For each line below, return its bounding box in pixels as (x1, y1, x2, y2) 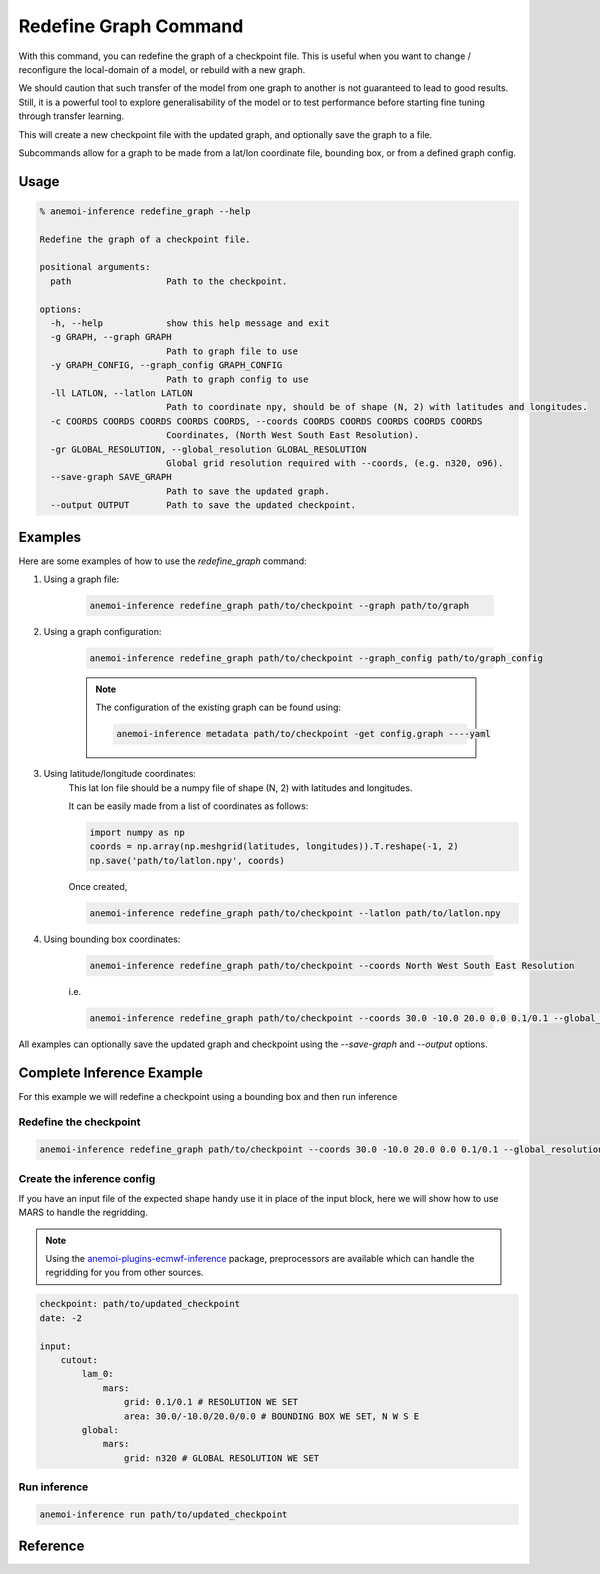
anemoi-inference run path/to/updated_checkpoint (39, 1508, 288, 1520)
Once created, (68, 880, 128, 892)
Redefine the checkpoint (18, 1115, 141, 1129)
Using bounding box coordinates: (43, 933, 181, 945)
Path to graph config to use (165, 373, 309, 385)
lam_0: (81, 1368, 114, 1380)
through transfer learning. (18, 110, 125, 122)
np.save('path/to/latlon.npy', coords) (89, 855, 285, 866)
